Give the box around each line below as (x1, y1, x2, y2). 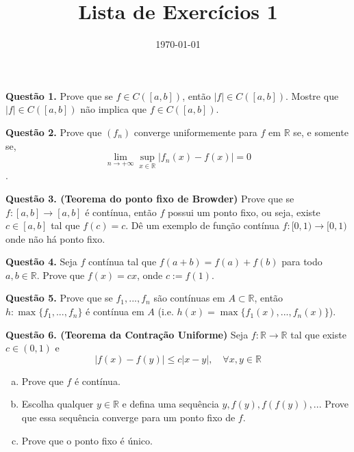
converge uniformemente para (134, 124, 257, 139)
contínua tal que (88, 254, 157, 269)
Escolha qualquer (21, 397, 94, 411)
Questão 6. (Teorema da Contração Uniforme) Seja (5, 327, 249, 341)
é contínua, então (85, 204, 157, 219)
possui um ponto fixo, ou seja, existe (167, 204, 320, 219)
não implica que (80, 102, 147, 116)
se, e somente (293, 124, 349, 139)
